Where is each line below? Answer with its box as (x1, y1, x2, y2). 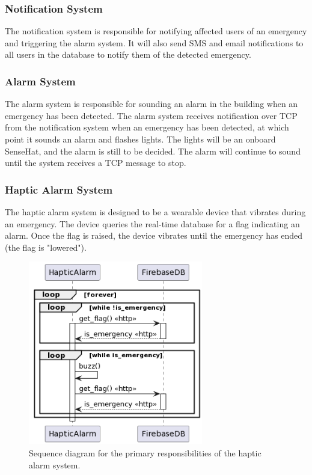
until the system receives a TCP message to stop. (5, 156, 186, 169)
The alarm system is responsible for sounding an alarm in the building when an (5, 97, 298, 110)
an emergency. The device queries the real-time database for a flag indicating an (5, 217, 300, 230)
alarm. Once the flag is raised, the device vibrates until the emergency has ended (5, 229, 303, 242)
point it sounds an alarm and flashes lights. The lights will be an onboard (5, 133, 276, 145)
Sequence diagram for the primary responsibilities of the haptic (29, 446, 262, 459)
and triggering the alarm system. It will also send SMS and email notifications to (5, 36, 304, 49)
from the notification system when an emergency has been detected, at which (5, 121, 289, 133)
